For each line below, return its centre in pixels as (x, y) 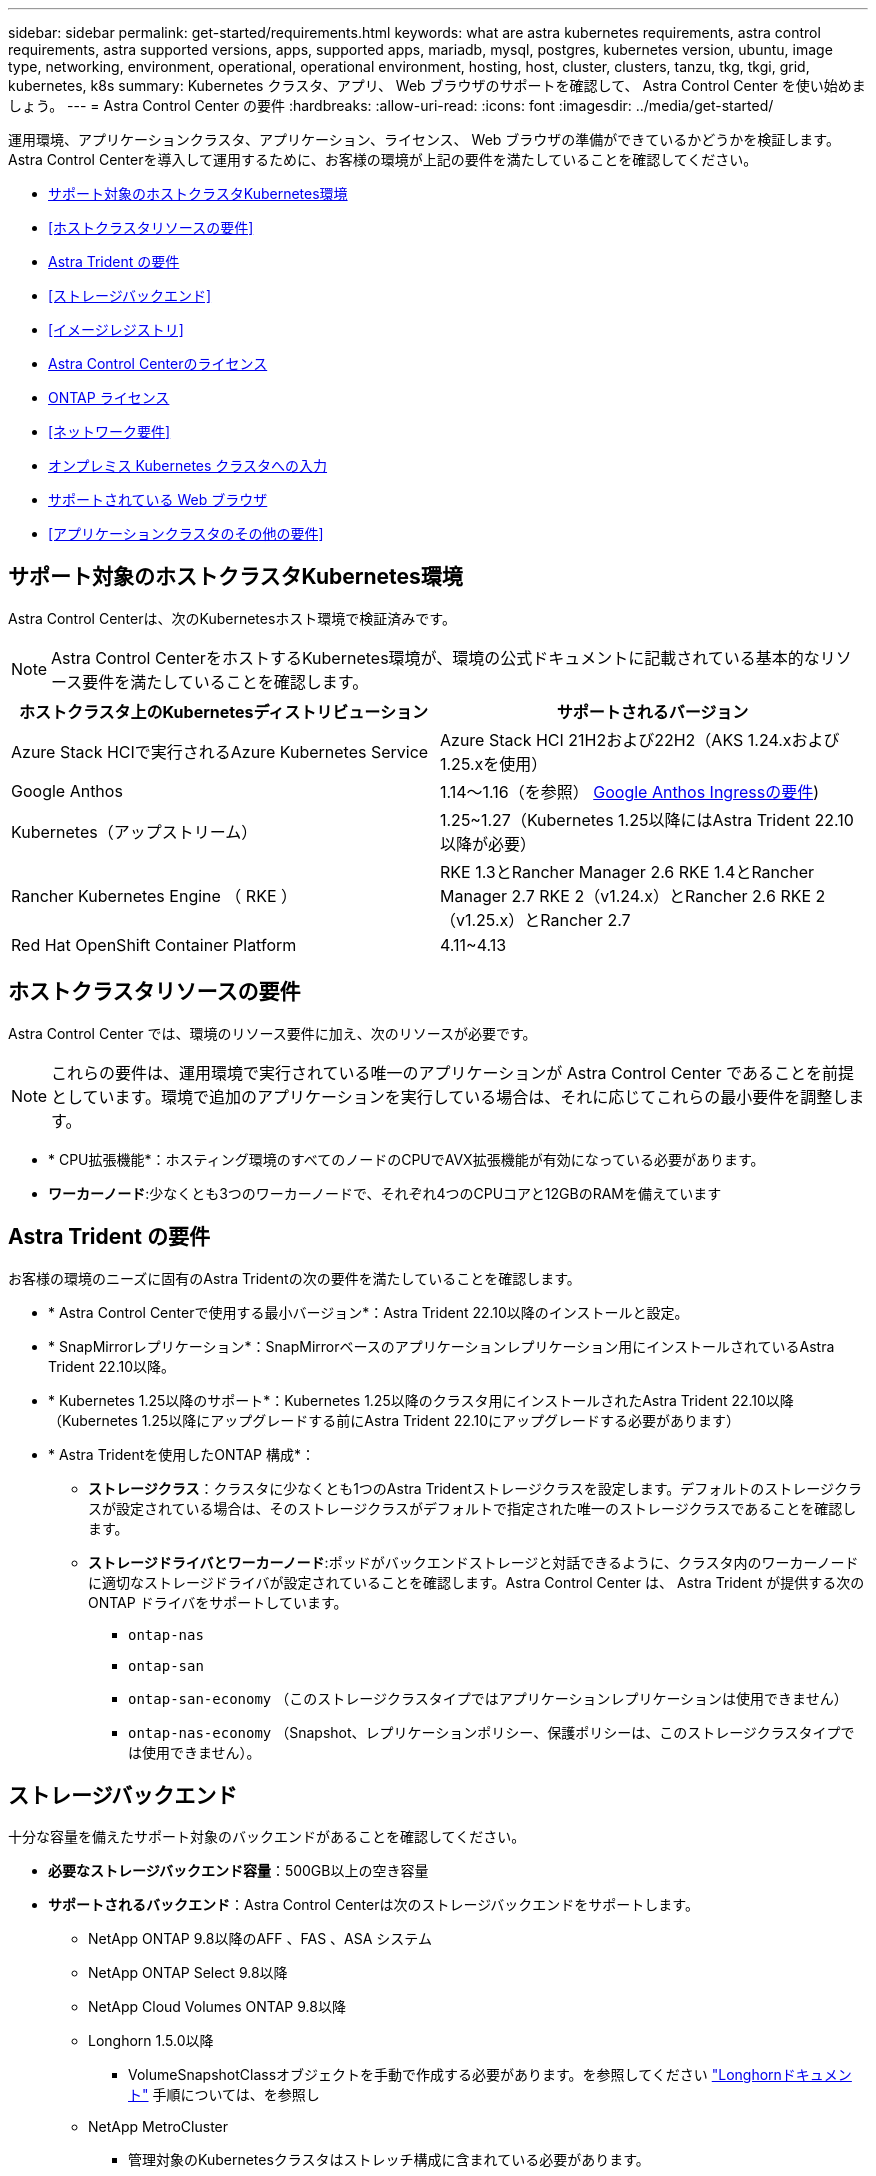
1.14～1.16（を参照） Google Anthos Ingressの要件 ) (630, 791)
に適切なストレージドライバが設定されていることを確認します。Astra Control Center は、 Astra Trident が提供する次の (476, 1582)
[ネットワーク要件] (109, 431)
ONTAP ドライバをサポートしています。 (218, 1602)
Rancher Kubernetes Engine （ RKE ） (154, 895)
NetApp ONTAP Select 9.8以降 (188, 1973)
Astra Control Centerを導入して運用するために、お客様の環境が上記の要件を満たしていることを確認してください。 (383, 159)
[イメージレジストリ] (116, 329)
